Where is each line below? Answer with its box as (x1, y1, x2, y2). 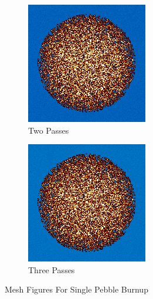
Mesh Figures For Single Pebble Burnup (5, 283, 148, 295)
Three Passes (28, 263, 75, 276)
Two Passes (28, 124, 69, 136)
